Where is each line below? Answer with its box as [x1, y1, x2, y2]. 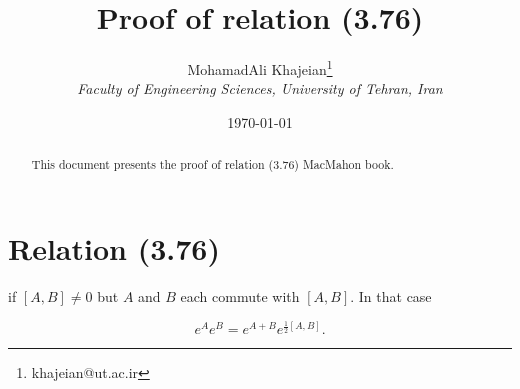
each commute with [180, 285, 300, 306]
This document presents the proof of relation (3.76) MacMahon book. [31, 156, 394, 173]
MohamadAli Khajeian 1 [187, 56, 333, 79]
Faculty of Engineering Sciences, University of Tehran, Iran [77, 78, 443, 99]
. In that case [350, 285, 432, 306]
